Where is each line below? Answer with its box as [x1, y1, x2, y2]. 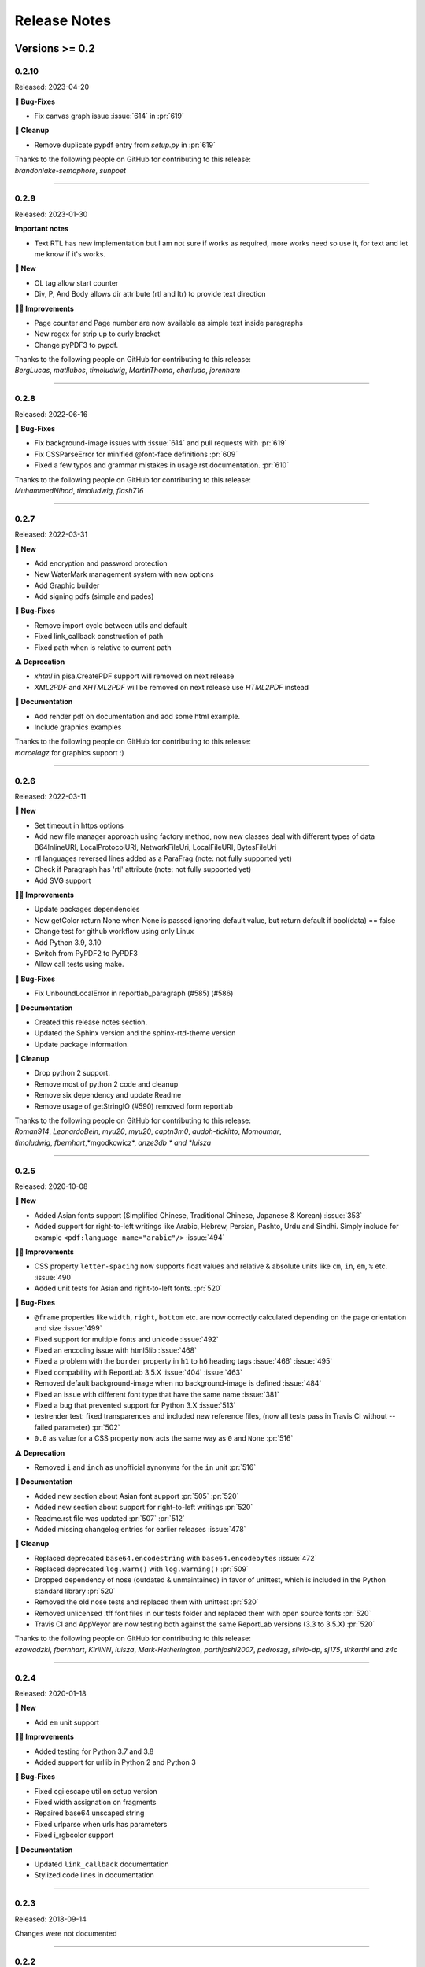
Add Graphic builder [34, 581, 100, 590]
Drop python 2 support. [34, 1068, 110, 1078]
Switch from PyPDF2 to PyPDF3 [34, 948, 138, 958]
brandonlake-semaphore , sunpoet [14, 165, 126, 175]
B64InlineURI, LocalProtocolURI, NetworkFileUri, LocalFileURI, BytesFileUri [34, 843, 277, 852]
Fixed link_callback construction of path [34, 632, 164, 641]
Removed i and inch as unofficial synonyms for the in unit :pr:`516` [34, 1462, 256, 1471]
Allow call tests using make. [34, 960, 124, 969]
